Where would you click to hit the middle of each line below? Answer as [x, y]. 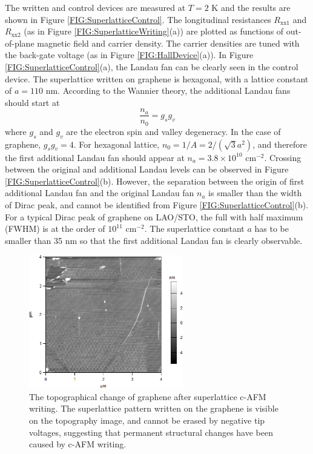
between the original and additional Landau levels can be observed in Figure [147, 169]
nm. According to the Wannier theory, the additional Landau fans [168, 90]
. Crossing [283, 157]
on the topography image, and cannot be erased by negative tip [147, 420]
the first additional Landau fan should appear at [95, 157]
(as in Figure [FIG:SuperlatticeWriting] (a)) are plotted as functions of [154, 31]
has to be [272, 229]
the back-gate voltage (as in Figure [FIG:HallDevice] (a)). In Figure [129, 55]
